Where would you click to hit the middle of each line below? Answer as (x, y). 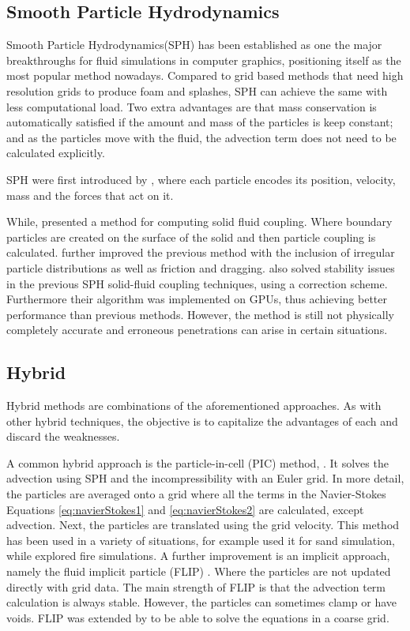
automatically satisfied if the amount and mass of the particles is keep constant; (200, 122)
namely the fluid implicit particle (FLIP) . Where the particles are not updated (199, 571)
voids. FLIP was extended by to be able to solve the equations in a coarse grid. (198, 617)
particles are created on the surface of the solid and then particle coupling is (191, 237)
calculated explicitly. (56, 153)
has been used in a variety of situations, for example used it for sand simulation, (201, 540)
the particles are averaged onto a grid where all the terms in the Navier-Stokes (196, 494)
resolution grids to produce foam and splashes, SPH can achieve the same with (197, 90)
